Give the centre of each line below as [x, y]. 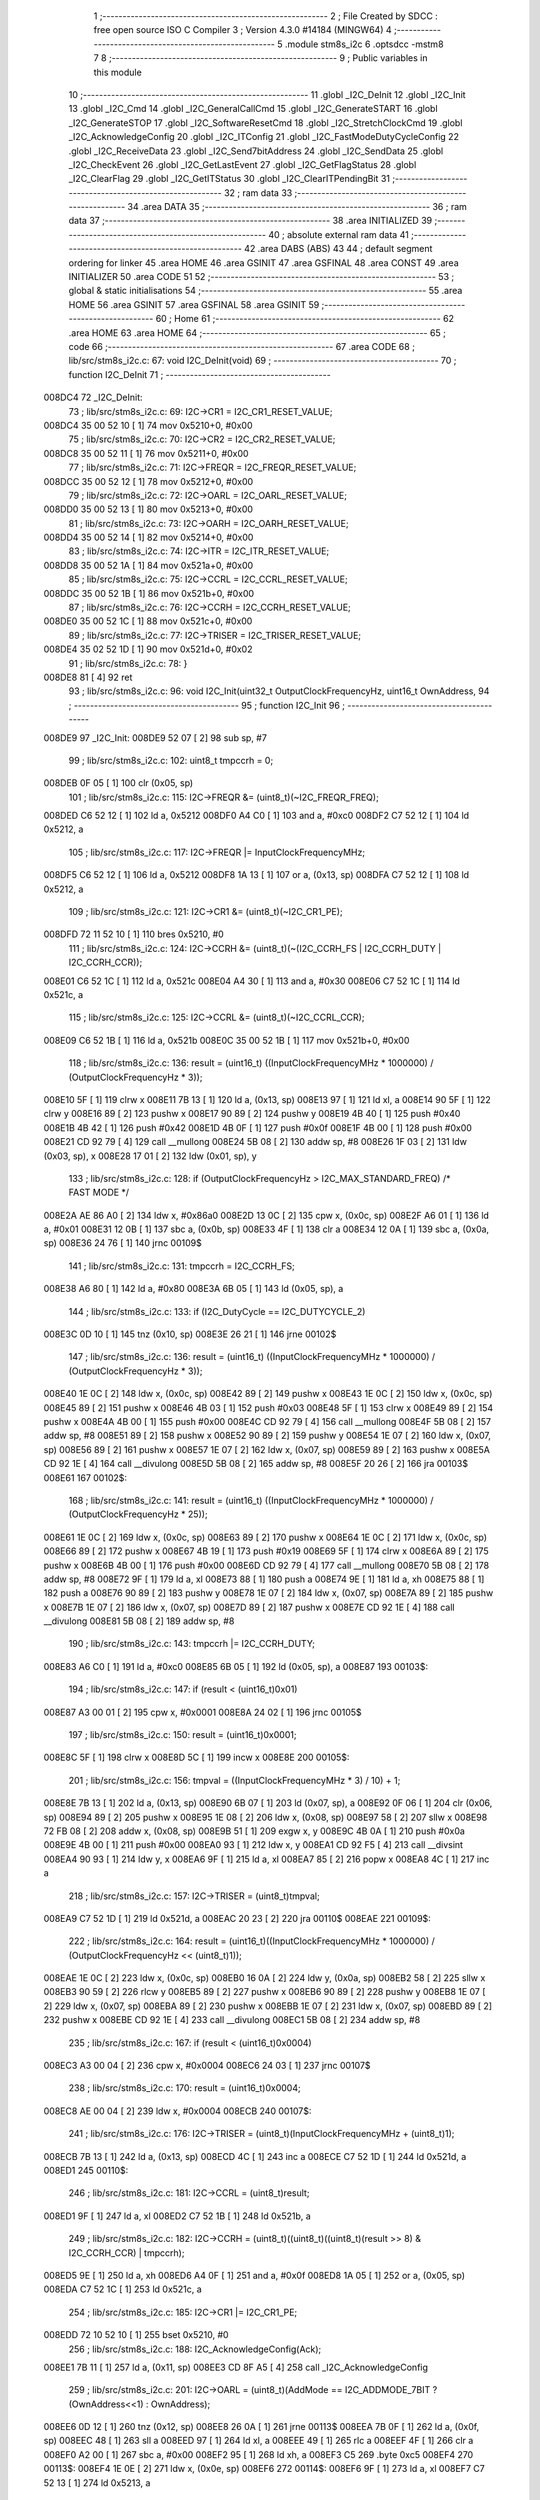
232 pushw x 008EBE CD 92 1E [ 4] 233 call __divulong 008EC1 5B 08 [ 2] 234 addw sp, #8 [232, 2020]
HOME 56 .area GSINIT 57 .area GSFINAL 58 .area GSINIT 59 [194, 304]
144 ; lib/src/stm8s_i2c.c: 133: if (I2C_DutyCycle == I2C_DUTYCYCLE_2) [217, 1311]
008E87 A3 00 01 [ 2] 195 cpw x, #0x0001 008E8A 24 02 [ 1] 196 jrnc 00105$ [202, 1712]
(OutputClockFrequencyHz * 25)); [138, 1514]
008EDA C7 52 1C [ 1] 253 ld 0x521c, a [122, 2289]
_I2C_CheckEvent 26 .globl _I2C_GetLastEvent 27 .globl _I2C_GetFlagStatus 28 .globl [242, 164]
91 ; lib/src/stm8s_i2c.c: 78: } [128, 663]
